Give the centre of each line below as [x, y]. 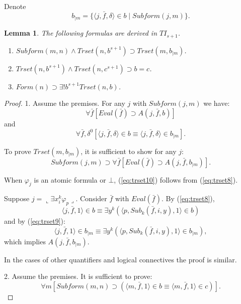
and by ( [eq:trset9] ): [35, 221]
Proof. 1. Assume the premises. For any [65, 103]
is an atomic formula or [70, 179]
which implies [25, 241]
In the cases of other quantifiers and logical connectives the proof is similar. [120, 259]
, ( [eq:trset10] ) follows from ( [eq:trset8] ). [176, 179]
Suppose [17, 198]
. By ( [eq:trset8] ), [188, 198]
